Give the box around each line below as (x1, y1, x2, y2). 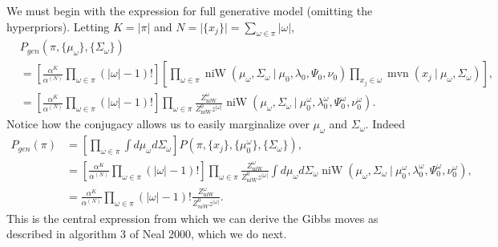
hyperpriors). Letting (6, 18, 110, 34)
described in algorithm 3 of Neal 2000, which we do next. (6, 225, 287, 242)
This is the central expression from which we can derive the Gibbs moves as (6, 209, 379, 226)
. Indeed (365, 115, 405, 132)
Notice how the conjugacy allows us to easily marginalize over (6, 115, 310, 132)
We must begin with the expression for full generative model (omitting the (6, 2, 373, 18)
